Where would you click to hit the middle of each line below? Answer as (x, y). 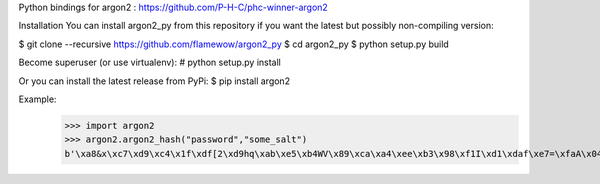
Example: (37, 99)
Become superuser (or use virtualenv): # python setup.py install (150, 62)
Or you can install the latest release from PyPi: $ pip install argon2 (154, 81)
